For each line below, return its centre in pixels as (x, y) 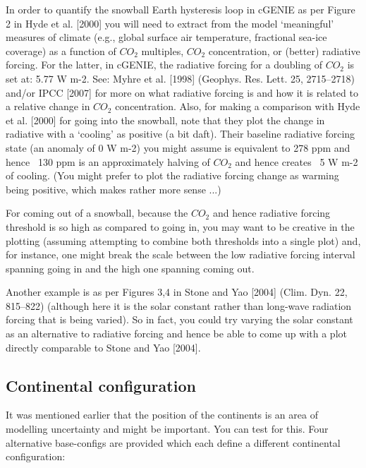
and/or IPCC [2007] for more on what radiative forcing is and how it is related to (182, 92)
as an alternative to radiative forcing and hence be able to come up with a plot (176, 334)
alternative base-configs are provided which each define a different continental (173, 442)
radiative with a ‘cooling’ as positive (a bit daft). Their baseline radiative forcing (181, 134)
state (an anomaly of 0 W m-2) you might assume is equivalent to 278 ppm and (178, 147)
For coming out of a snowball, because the (97, 213)
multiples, (163, 50)
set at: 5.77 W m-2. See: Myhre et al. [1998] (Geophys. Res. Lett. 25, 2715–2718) (180, 78)
